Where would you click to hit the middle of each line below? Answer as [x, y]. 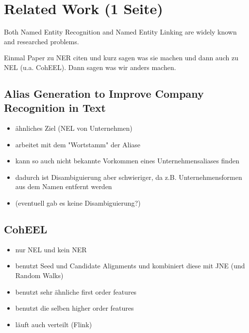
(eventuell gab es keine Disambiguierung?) [78, 203]
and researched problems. [41, 41]
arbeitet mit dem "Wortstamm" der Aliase [78, 144]
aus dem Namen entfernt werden [64, 186]
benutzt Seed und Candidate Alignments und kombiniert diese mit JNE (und [130, 266]
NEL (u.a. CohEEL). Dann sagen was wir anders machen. [90, 67]
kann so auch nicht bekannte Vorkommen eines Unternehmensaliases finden [127, 161]
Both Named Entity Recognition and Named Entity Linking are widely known [120, 32]
